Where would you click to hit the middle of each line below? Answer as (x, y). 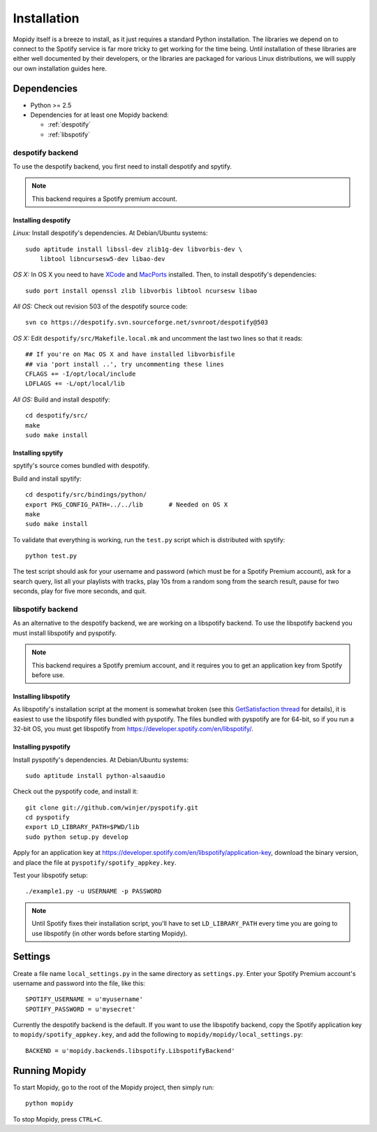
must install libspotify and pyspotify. (65, 632)
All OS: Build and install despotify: (61, 399)
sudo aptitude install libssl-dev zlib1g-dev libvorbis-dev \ (134, 249)
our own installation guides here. (60, 68)
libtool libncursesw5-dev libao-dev (102, 259)
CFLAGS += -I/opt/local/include (81, 374)
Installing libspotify (42, 696)
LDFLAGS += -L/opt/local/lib (75, 384)
